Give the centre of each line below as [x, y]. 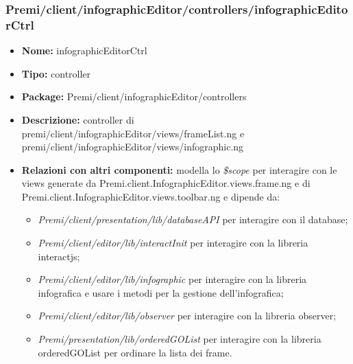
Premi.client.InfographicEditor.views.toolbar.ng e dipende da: [151, 196]
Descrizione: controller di [78, 119]
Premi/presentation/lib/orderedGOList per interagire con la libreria [180, 339]
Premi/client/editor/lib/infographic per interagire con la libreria [172, 279]
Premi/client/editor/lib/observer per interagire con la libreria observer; [187, 316]
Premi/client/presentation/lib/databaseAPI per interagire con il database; [193, 219]
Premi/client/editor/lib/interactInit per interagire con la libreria [173, 243]
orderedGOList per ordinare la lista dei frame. [135, 352]
